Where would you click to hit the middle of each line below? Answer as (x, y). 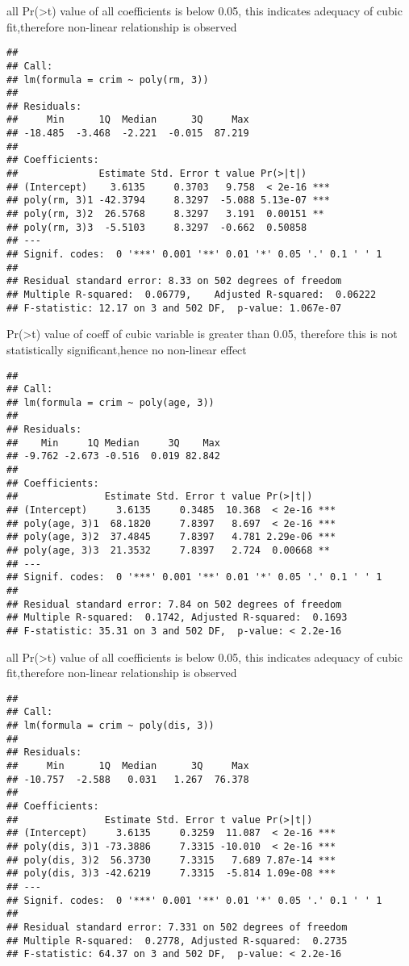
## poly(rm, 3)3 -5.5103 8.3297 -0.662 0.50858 (157, 227)
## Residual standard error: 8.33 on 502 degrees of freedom (174, 281)
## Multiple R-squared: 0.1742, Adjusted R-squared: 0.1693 (177, 618)
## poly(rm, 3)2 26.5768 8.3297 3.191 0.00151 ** (165, 214)
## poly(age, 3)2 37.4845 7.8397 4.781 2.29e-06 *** (171, 537)
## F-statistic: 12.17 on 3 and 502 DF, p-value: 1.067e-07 (174, 308)
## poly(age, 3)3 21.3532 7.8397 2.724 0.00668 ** (168, 551)
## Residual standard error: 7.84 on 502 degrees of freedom (174, 604)
